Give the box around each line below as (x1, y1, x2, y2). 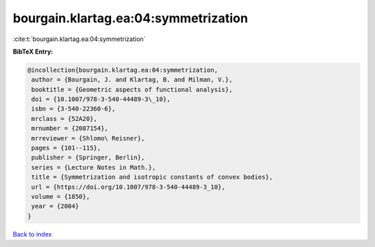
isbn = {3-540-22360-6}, (31, 105, 116, 113)
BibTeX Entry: (12, 47, 53, 56)
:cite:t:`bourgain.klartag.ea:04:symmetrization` (12, 35, 146, 43)
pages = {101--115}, (31, 144, 101, 152)
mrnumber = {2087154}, (31, 125, 109, 132)
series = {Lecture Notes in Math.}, (31, 164, 156, 171)
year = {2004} (31, 202, 79, 210)
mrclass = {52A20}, (31, 115, 97, 122)
